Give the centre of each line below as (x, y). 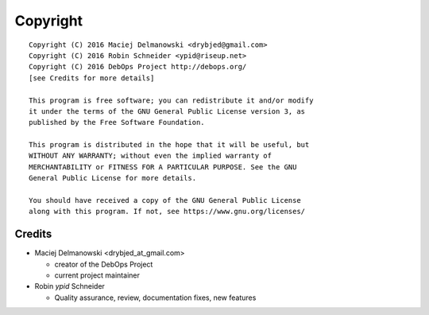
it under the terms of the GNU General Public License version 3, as (167, 111)
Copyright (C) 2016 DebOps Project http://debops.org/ (138, 67)
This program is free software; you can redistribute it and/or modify (171, 100)
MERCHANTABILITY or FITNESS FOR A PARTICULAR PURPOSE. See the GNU (163, 167)
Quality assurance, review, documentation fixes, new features (155, 297)
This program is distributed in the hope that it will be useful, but (169, 145)
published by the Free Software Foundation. (117, 122)
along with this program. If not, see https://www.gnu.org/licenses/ (167, 212)
